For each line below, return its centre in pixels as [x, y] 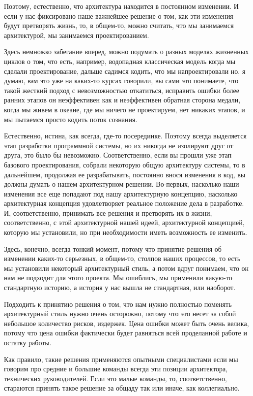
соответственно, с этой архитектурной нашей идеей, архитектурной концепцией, [124, 222]
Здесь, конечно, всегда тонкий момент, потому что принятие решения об [113, 248]
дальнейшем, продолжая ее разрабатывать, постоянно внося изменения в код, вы [125, 174]
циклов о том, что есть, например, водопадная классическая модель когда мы [120, 61]
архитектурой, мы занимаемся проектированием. [77, 35]
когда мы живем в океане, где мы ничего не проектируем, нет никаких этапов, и [125, 109]
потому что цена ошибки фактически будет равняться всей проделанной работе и [126, 333]
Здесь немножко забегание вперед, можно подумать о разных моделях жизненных [126, 51]
